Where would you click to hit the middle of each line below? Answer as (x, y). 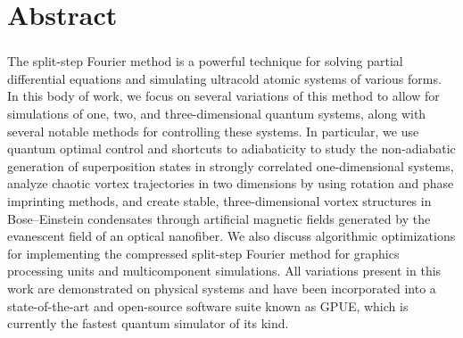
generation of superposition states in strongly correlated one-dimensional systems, (231, 165)
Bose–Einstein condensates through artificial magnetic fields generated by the (219, 218)
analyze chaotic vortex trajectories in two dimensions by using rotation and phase (231, 183)
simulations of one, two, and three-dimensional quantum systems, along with (217, 114)
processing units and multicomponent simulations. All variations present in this (224, 271)
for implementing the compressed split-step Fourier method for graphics (203, 253)
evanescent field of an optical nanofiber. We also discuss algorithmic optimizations (231, 236)
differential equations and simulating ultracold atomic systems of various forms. (224, 78)
